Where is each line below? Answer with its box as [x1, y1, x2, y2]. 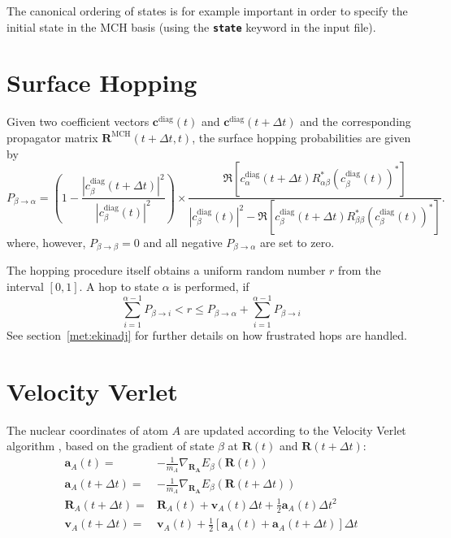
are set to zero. [259, 234, 335, 251]
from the [338, 262, 381, 279]
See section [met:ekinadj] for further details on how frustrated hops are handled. [7, 326, 407, 343]
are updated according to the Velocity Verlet [184, 421, 406, 438]
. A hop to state [79, 278, 159, 295]
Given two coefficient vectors [7, 113, 150, 130]
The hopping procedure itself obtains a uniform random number [7, 262, 326, 279]
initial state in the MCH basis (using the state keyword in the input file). [7, 18, 376, 35]
